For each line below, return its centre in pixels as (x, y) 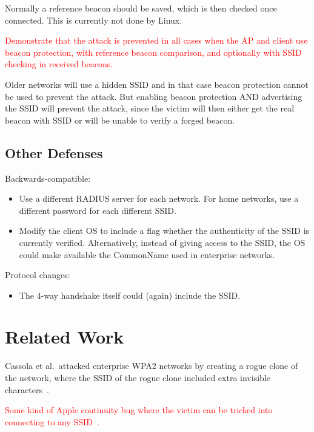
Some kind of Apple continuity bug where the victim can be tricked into (139, 410)
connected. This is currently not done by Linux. (94, 20)
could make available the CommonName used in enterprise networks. (147, 254)
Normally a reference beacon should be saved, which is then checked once (141, 8)
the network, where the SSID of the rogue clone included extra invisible (138, 378)
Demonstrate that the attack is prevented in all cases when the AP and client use (156, 40)
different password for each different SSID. (98, 210)
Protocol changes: (38, 275)
